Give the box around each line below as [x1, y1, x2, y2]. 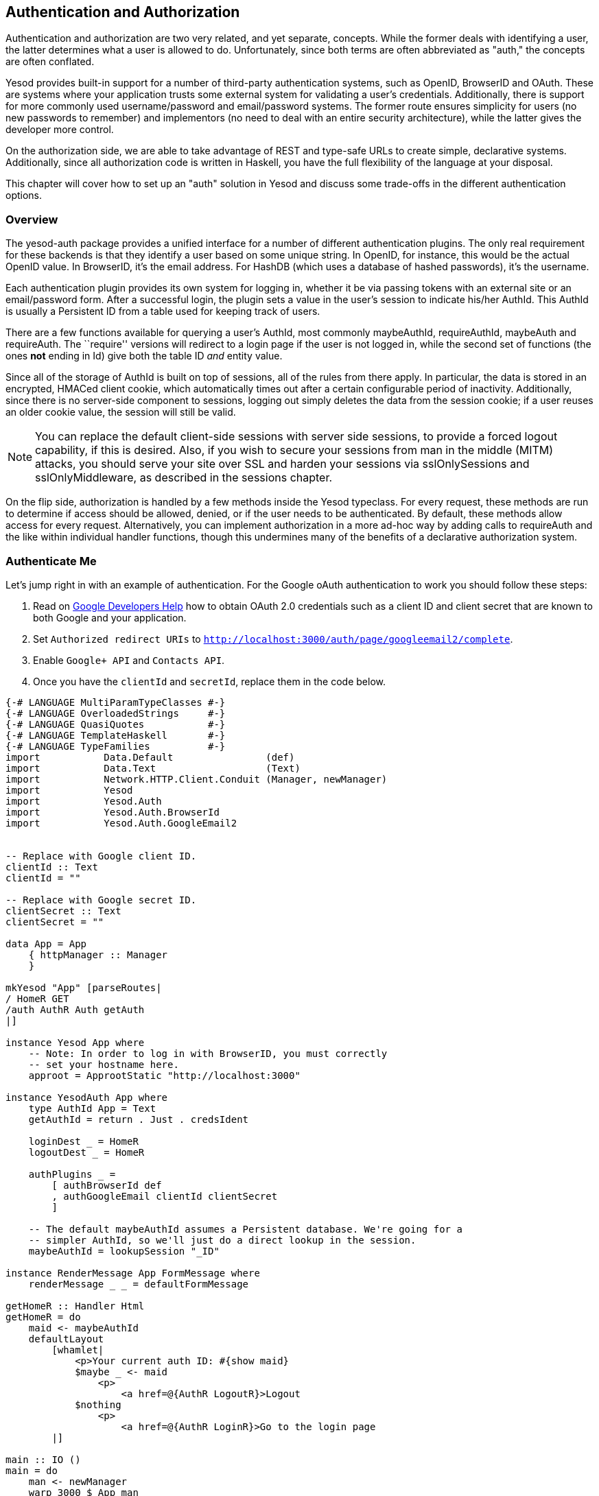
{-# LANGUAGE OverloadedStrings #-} [5, 707, 226, 719]
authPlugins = [28, 1168, 116, 1180]
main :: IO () [5, 1453, 81, 1465]
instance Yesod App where [5, 1036, 145, 1048]
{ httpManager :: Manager [28, 949, 168, 960]
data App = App [5, 938, 87, 949]
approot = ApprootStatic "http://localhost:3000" [28, 1069, 301, 1081]
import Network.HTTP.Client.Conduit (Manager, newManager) [5, 773, 388, 785]
